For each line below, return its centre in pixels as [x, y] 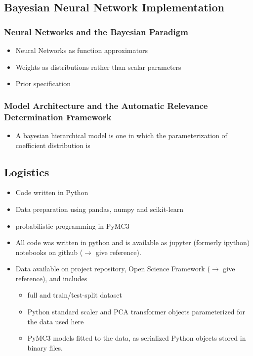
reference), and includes [51, 278]
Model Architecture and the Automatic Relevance [106, 105]
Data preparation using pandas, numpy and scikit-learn [100, 209]
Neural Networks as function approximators [82, 50]
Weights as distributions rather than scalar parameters [98, 67]
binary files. [45, 347]
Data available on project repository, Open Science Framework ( [113, 269]
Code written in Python [52, 192]
